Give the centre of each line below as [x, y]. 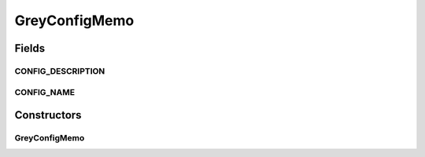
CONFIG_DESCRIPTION [60, 71]
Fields [30, 48]
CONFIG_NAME [44, 92]
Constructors [48, 115]
